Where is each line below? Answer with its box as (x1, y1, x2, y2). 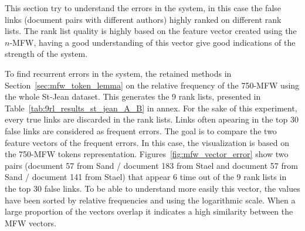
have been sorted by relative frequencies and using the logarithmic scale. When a (5, 193, 296, 206)
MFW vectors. (5, 216, 56, 229)
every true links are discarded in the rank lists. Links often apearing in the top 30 (5, 113, 299, 125)
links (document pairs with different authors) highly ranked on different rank (5, 13, 282, 25)
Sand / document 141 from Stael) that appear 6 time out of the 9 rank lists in (5, 171, 287, 183)
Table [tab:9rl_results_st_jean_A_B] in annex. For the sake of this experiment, (5, 101, 297, 114)
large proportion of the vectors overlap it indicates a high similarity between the (5, 205, 293, 218)
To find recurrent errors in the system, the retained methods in (5, 67, 232, 79)
